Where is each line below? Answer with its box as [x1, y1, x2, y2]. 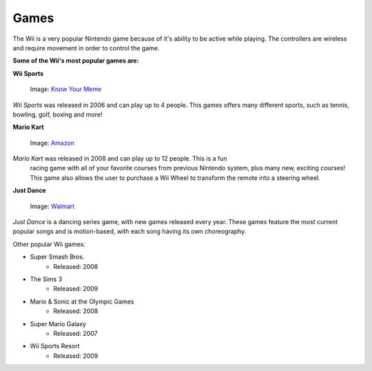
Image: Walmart [30, 202, 75, 210]
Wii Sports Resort [30, 342, 80, 350]
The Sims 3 [30, 274, 63, 283]
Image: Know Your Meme [30, 85, 102, 93]
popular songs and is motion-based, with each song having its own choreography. [12, 228, 247, 236]
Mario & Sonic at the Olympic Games [30, 297, 134, 305]
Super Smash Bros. [30, 252, 85, 261]
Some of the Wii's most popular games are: [12, 57, 139, 65]
